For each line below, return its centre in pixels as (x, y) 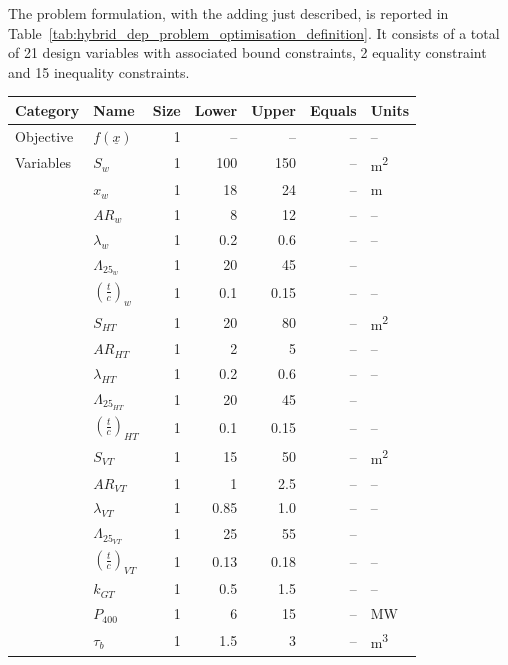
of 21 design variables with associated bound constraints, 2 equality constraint (247, 52)
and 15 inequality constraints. (99, 71)
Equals (333, 109)
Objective (44, 135)
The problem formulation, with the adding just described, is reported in (228, 13)
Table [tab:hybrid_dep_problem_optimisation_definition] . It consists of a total (254, 32)
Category (47, 109)
